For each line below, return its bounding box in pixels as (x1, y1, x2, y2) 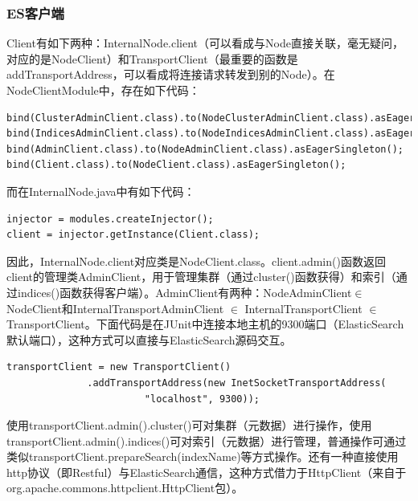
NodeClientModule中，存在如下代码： (6, 82, 200, 98)
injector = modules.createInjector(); (6, 213, 214, 225)
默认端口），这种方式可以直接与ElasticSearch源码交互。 (6, 331, 292, 348)
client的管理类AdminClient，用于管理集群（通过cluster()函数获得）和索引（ (6, 268, 396, 285)
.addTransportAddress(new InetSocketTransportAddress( (87, 377, 387, 389)
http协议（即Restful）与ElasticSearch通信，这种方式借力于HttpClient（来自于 (6, 463, 407, 480)
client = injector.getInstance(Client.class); (6, 229, 260, 241)
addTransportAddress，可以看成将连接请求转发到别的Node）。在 (6, 66, 335, 83)
